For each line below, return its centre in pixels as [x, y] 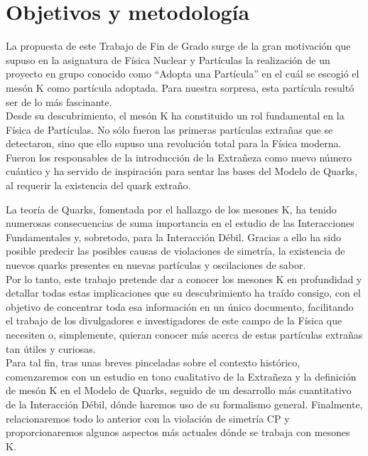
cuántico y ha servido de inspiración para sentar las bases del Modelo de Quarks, [182, 171]
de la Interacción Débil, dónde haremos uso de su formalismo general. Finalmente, [184, 404]
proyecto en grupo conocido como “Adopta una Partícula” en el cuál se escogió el [183, 74]
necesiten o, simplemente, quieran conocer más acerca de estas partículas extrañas [184, 334]
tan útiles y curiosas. [51, 348]
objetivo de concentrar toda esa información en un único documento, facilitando [180, 306]
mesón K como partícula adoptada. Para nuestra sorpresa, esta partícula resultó [180, 87]
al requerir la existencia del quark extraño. [98, 185]
